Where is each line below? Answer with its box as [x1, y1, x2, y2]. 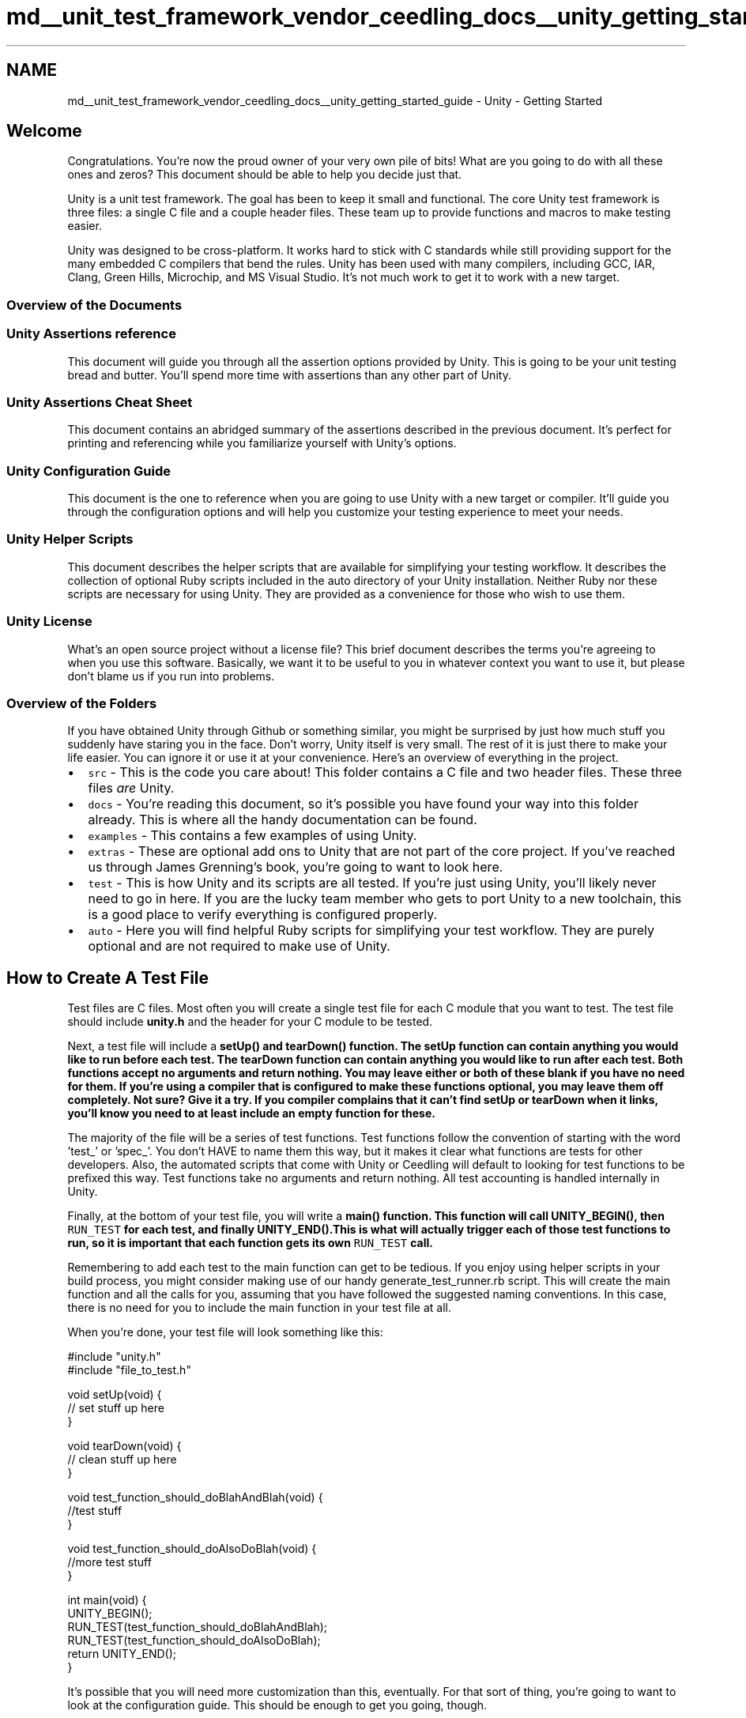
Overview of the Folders [6, 695, 157, 711]
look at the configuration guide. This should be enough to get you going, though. [67, 1698, 488, 1712]
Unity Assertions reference [6, 326, 176, 342]
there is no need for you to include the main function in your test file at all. [67, 1301, 452, 1315]
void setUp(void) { [67, 1388, 162, 1402]
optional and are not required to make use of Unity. [88, 938, 390, 955]
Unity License [6, 613, 92, 630]
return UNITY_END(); [67, 1647, 177, 1661]
